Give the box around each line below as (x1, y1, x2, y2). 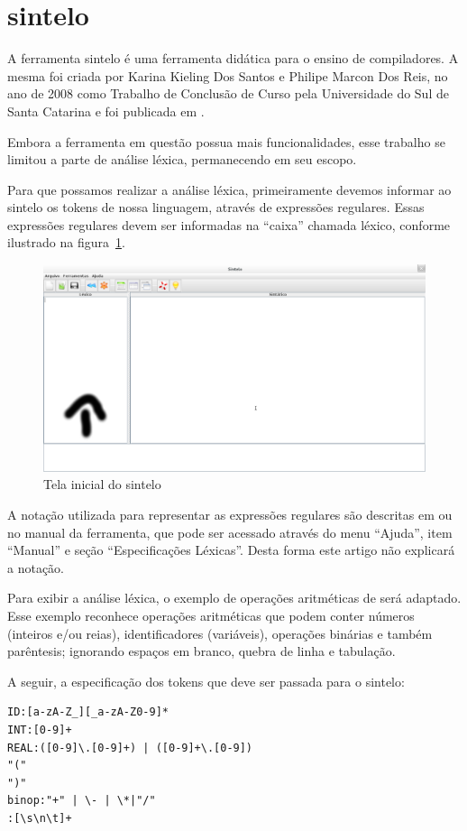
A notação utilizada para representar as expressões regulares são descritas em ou (7, 505, 453, 524)
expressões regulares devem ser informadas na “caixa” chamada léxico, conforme (7, 215, 451, 234)
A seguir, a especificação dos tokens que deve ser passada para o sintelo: (7, 671, 405, 690)
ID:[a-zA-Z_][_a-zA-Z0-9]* (7, 706, 169, 719)
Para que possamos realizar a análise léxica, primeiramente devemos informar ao (7, 180, 452, 199)
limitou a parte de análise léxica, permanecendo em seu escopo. (7, 150, 357, 169)
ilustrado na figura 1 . (7, 233, 125, 252)
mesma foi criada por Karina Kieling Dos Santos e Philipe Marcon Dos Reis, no (7, 66, 448, 85)
